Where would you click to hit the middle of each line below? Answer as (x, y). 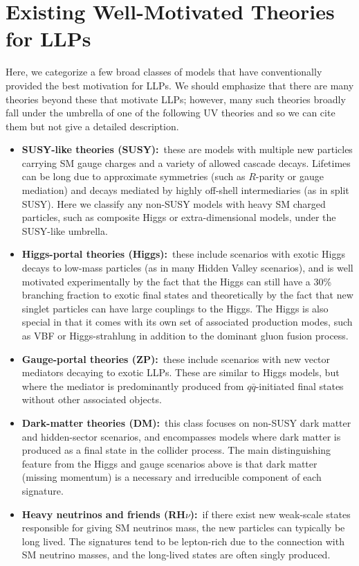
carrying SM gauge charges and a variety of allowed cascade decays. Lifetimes (186, 162)
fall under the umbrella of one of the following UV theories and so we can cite (171, 113)
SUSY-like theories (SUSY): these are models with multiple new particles (187, 149)
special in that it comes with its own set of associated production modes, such (187, 322)
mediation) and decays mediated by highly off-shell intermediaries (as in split (185, 190)
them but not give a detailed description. (92, 126)
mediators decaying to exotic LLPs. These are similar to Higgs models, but (181, 372)
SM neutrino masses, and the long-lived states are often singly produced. (176, 555)
